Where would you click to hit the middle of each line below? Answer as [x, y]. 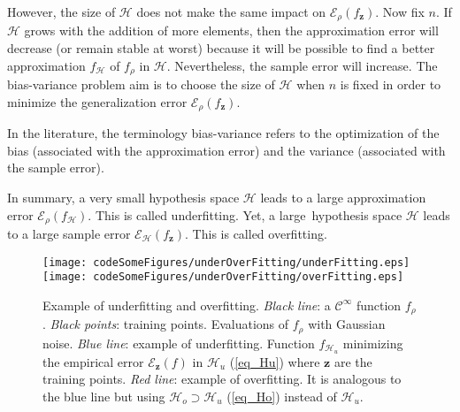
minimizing [373, 343]
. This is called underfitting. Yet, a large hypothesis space [245, 214]
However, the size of [61, 11]
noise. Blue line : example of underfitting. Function [179, 343]
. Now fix [400, 11]
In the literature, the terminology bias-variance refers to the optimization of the [223, 133]
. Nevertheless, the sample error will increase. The [302, 65]
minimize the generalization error [97, 101]
